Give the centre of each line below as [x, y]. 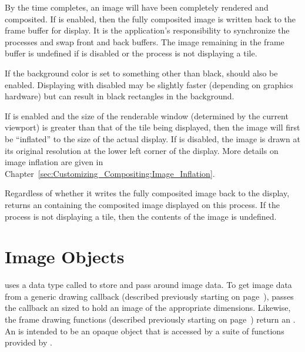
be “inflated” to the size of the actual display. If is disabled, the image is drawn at [152, 138]
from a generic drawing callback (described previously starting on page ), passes [149, 296]
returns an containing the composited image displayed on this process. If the [143, 204]
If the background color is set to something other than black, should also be [141, 73]
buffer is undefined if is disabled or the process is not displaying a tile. [131, 53]
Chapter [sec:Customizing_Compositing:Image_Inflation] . [110, 173]
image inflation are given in [54, 162]
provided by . [29, 342]
